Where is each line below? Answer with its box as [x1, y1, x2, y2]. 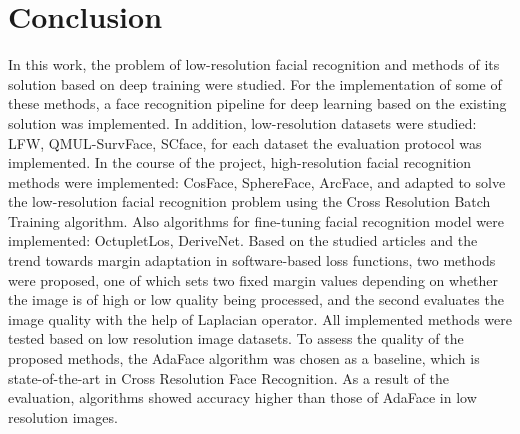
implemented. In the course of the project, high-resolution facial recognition [8, 152, 472, 173]
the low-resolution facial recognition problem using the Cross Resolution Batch [8, 191, 491, 212]
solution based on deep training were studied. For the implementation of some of [8, 73, 502, 94]
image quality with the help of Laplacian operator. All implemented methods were [8, 308, 512, 329]
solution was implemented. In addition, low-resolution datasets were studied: [8, 112, 477, 133]
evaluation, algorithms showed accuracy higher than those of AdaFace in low [8, 387, 477, 408]
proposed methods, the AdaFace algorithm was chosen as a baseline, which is [8, 348, 480, 369]
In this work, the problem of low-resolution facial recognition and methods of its [8, 54, 500, 75]
